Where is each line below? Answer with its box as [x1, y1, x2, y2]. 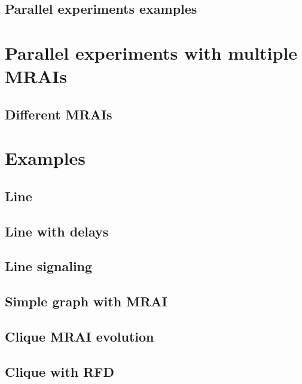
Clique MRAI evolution [5, 327, 154, 346]
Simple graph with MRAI [5, 292, 167, 311]
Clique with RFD [5, 362, 114, 380]
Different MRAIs [5, 105, 112, 123]
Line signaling [5, 257, 93, 275]
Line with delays [5, 222, 109, 240]
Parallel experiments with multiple [5, 40, 298, 64]
